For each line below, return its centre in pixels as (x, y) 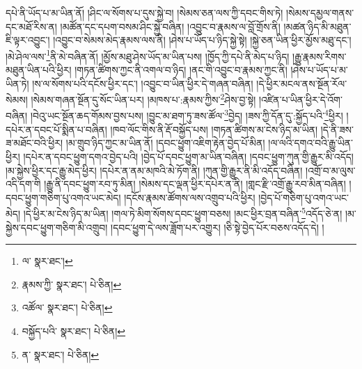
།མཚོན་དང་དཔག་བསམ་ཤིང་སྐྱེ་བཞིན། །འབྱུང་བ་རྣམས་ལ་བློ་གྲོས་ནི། (170, 26)
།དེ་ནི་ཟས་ (337, 129)
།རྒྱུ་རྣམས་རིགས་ (320, 56)
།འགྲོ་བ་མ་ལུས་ (331, 170)
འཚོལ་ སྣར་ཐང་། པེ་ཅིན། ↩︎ (67, 307)
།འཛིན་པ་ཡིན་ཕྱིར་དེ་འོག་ (300, 99)
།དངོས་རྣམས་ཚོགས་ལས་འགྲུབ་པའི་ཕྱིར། (190, 197)
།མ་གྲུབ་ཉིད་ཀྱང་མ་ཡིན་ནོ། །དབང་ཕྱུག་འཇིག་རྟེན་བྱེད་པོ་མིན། (165, 143)
